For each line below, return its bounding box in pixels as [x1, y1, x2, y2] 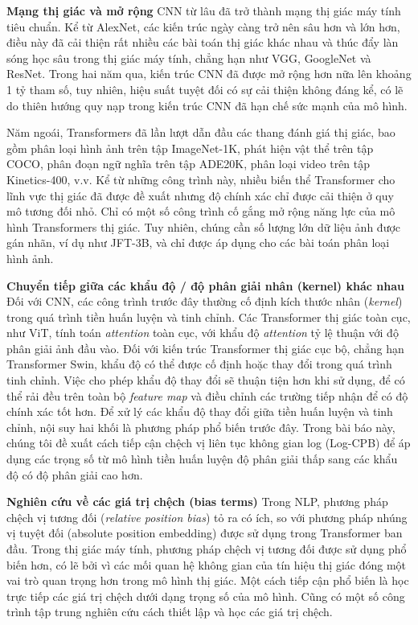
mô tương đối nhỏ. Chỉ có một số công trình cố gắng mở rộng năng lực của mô [6, 203, 395, 220]
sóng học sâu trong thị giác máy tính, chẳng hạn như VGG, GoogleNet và [6, 49, 371, 66]
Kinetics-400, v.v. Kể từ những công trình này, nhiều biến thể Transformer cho [6, 171, 395, 187]
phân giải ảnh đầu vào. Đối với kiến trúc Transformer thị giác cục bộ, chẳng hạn [6, 339, 404, 356]
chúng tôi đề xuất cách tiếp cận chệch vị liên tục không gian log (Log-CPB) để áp [6, 434, 411, 451]
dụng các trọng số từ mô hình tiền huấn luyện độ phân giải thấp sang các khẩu [6, 450, 398, 467]
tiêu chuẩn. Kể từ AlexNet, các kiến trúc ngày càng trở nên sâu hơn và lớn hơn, [6, 18, 400, 35]
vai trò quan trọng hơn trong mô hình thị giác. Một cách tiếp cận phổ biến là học [6, 572, 409, 589]
